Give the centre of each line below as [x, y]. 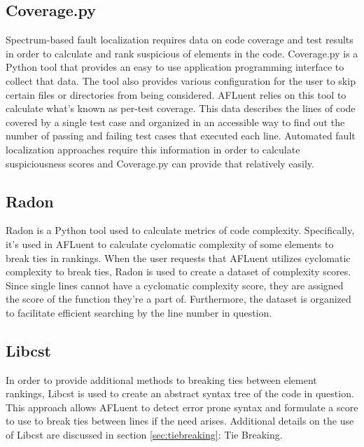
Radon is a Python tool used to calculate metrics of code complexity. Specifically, [180, 230]
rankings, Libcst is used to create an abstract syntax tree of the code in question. [180, 393]
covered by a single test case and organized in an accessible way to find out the [175, 122]
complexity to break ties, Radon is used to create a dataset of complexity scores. [178, 271]
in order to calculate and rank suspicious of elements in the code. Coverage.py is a [182, 53]
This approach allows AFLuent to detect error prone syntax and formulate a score [182, 407]
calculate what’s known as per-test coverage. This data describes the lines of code [181, 108]
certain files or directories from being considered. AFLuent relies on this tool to [176, 94]
